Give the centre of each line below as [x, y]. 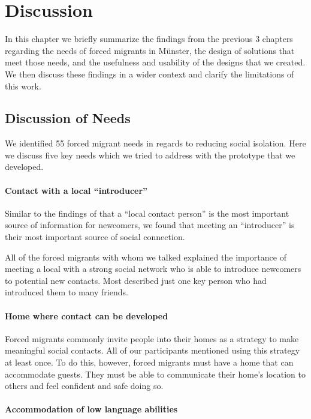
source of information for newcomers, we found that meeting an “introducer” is [150, 225]
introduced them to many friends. [67, 292]
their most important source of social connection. [95, 237]
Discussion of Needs [68, 118]
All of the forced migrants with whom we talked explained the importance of [146, 257]
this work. [23, 86]
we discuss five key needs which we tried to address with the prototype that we [150, 155]
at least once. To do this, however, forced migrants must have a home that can [149, 362]
